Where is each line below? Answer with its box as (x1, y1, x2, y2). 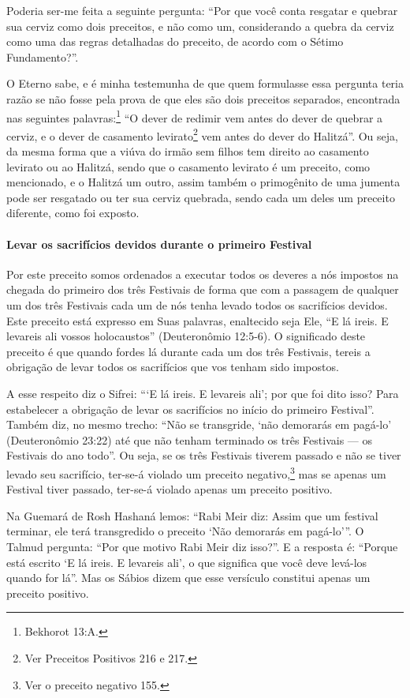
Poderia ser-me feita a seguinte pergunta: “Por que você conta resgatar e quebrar (6, 2, 398, 18)
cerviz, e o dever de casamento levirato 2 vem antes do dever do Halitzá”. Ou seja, (6, 125, 398, 144)
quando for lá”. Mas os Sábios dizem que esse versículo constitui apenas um (6, 569, 371, 586)
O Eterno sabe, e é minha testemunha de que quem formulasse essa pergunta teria (6, 75, 404, 92)
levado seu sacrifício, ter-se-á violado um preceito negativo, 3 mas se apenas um (6, 463, 386, 482)
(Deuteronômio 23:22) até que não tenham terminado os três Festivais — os (6, 431, 373, 448)
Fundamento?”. (6, 48, 79, 65)
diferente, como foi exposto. (6, 205, 140, 221)
